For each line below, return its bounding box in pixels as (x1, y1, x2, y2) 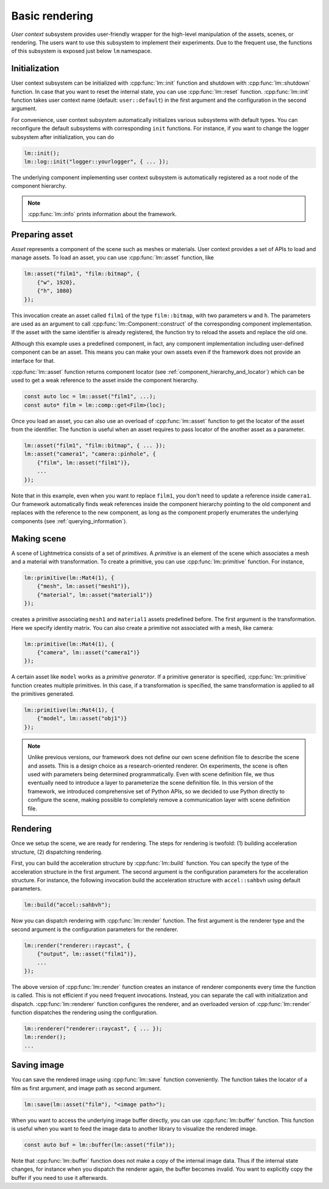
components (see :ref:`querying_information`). (11, 517, 128, 524)
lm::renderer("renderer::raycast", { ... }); (24, 1025, 163, 1032)
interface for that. (11, 357, 55, 364)
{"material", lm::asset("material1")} (37, 591, 153, 598)
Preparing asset (11, 229, 73, 240)
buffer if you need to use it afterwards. (11, 1174, 108, 1181)
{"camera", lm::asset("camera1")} (37, 649, 140, 655)
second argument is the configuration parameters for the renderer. (11, 926, 179, 933)
